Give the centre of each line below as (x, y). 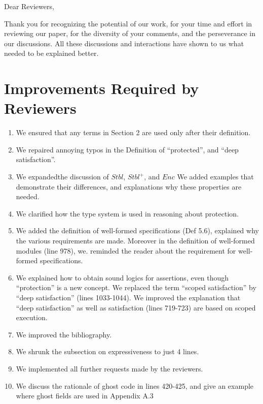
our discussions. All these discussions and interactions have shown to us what (124, 43)
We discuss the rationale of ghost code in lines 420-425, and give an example (135, 385)
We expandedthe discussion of (62, 177)
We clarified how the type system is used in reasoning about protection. (127, 213)
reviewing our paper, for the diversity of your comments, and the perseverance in (130, 33)
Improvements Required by (102, 88)
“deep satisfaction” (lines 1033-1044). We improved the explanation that (128, 297)
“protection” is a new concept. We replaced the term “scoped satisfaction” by (136, 287)
